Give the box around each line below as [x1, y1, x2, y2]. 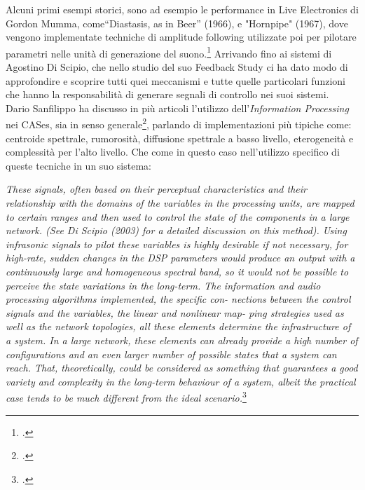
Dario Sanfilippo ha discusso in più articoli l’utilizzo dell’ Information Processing [6, 100, 349, 115]
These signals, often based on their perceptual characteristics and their [6, 182, 307, 196]
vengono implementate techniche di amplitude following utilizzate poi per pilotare [6, 29, 357, 44]
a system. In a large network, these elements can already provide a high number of [6, 332, 358, 347]
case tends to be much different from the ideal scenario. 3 [6, 388, 247, 404]
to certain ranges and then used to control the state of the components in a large [6, 209, 350, 224]
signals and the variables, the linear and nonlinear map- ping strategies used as [6, 305, 344, 320]
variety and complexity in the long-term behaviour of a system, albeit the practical [6, 374, 356, 388]
